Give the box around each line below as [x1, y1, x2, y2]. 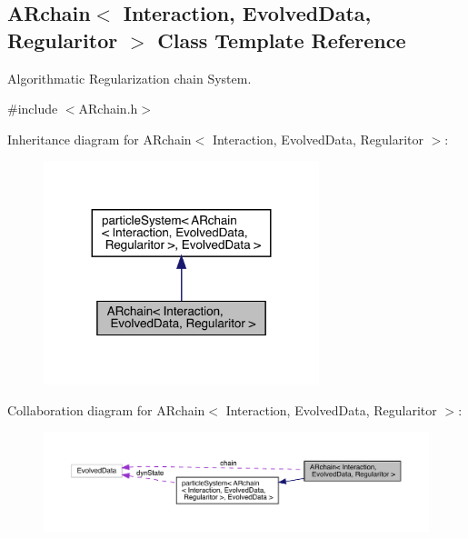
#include [7, 99, 58, 118]
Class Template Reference [157, 25, 406, 54]
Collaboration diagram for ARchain [7, 400, 205, 419]
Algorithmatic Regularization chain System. [7, 68, 252, 87]
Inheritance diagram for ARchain [7, 129, 192, 148]
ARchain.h [78, 99, 138, 118]
